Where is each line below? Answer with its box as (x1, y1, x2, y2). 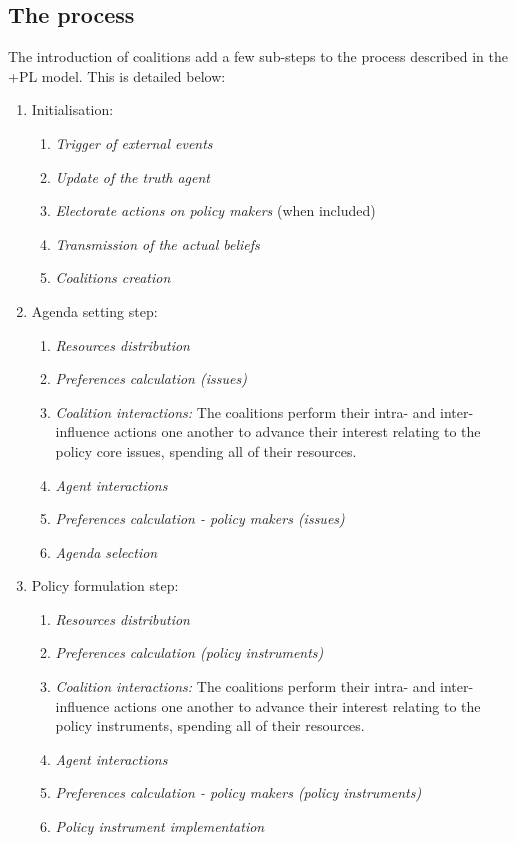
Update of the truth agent (55, 166, 210, 187)
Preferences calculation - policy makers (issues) (55, 508, 345, 529)
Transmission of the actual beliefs (55, 233, 260, 254)
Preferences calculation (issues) (55, 368, 247, 389)
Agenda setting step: (31, 300, 158, 321)
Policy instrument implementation (55, 816, 265, 837)
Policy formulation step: (31, 575, 179, 596)
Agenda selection (55, 541, 158, 562)
